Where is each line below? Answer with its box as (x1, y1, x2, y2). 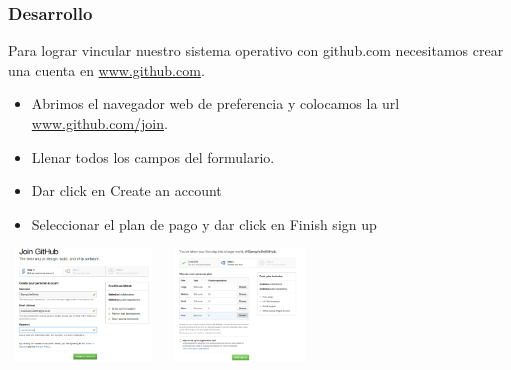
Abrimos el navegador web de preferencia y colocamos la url (31, 93, 400, 114)
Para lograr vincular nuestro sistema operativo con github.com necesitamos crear (8, 40, 504, 61)
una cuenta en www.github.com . (8, 59, 205, 80)
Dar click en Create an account (31, 180, 222, 201)
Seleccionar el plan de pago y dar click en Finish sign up (31, 213, 377, 234)
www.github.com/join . (31, 113, 168, 133)
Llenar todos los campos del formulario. (31, 146, 275, 167)
